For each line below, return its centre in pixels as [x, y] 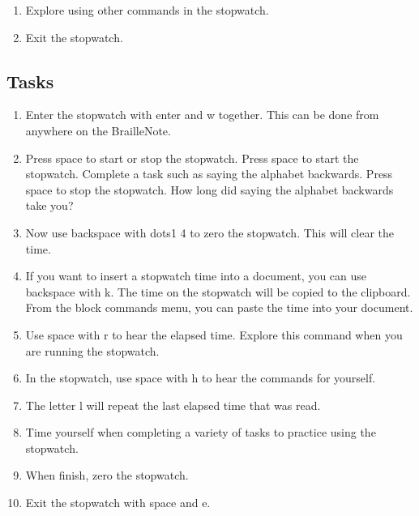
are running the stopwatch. [92, 350]
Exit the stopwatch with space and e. [118, 503]
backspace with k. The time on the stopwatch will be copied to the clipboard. [218, 291]
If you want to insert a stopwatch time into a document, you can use [196, 276]
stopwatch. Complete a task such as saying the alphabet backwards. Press [209, 174]
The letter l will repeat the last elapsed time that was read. [173, 405]
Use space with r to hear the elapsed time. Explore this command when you [214, 334]
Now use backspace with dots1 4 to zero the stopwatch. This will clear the [210, 232]
